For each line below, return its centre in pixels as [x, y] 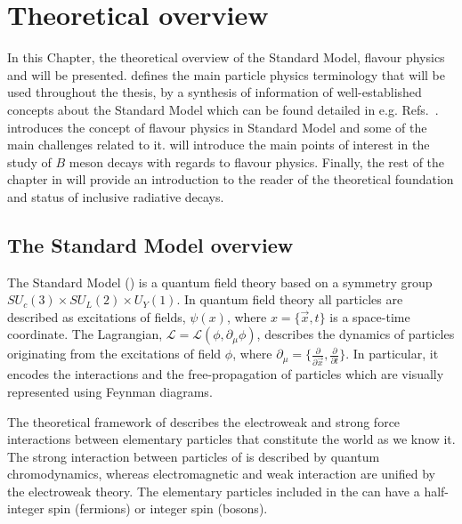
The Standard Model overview [150, 244]
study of [29, 161]
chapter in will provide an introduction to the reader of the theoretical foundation [231, 179]
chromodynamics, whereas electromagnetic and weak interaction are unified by [221, 474]
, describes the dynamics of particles [356, 334]
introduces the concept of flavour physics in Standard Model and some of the [217, 127]
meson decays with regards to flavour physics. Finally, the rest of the [257, 161]
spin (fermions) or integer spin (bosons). [158, 508]
